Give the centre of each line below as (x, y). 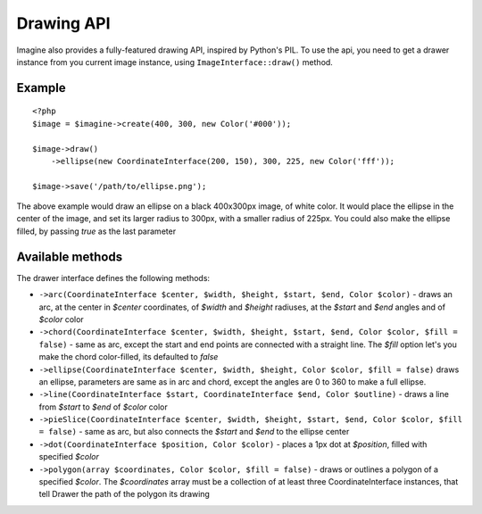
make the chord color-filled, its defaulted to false (129, 357)
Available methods (70, 257)
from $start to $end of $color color (104, 407)
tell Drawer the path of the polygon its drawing (124, 494)
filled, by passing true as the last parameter (96, 231)
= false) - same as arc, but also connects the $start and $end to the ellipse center (194, 432)
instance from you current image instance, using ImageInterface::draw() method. (175, 62)
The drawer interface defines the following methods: (113, 278)
